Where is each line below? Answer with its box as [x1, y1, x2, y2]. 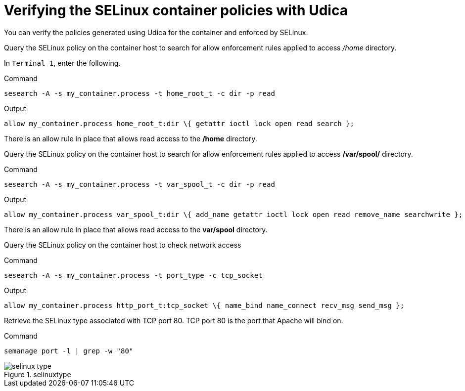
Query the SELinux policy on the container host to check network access [4, 240, 241, 249]
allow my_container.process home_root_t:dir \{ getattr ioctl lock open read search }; [4, 119, 355, 128]
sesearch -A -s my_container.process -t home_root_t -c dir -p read [4, 89, 275, 97]
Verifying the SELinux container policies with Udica [4, 2, 348, 19]
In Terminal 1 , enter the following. [4, 58, 121, 67]
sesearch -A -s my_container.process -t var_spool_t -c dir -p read [4, 180, 275, 188]
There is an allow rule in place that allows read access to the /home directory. [4, 134, 257, 143]
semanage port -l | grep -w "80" [4, 347, 134, 355]
